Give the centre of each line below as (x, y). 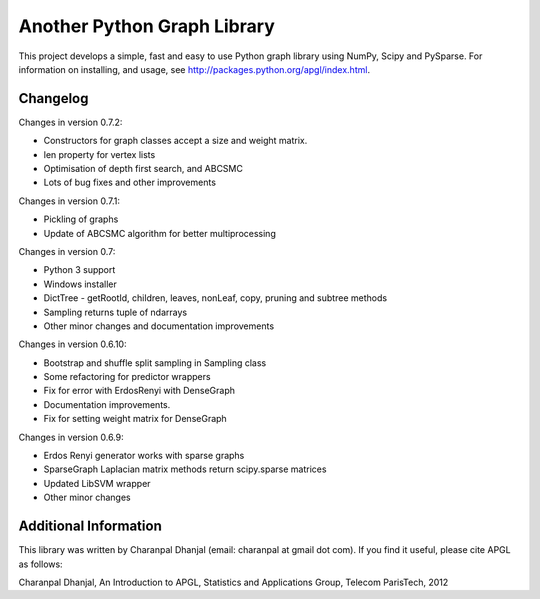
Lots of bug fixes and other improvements (130, 182)
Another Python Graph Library (146, 26)
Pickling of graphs (81, 219)
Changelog (53, 98)
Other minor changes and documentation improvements (159, 326)
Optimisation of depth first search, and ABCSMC (143, 169)
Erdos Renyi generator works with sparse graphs (144, 456)
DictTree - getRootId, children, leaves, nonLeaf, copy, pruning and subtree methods (215, 298)
